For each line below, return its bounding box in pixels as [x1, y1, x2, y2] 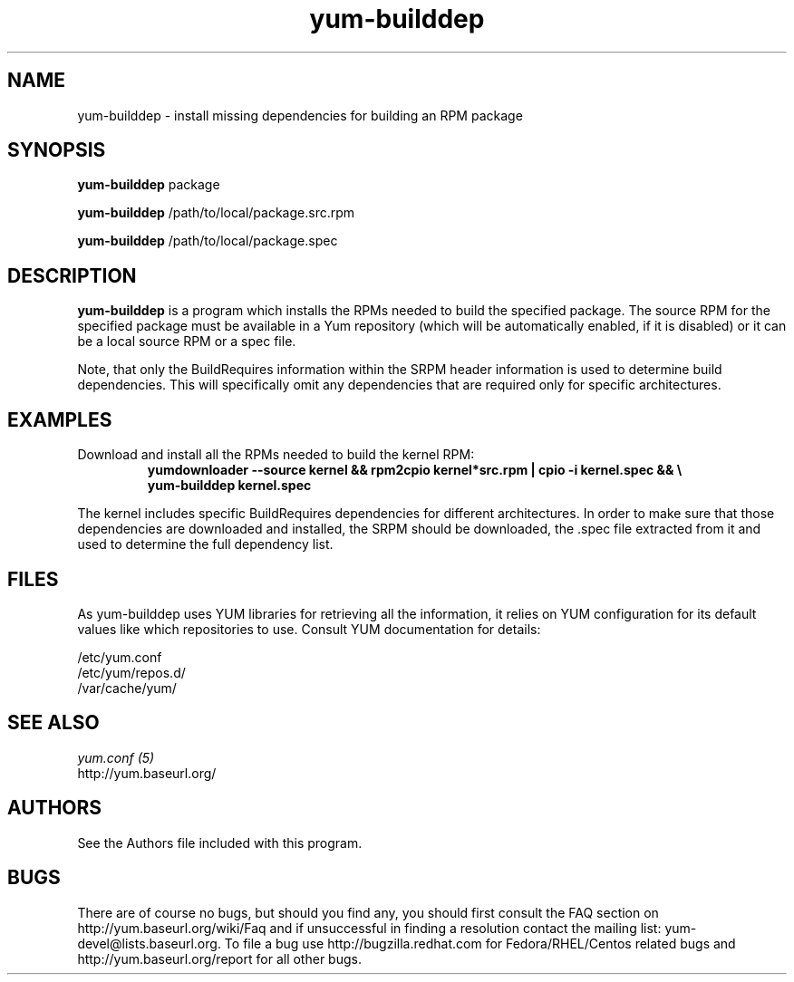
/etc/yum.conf [77, 649, 162, 665]
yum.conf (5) [77, 749, 155, 765]
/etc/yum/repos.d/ [77, 664, 186, 680]
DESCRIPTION [7, 264, 137, 287]
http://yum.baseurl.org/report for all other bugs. [77, 950, 362, 967]
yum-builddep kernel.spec [147, 477, 312, 494]
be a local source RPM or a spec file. [77, 333, 296, 350]
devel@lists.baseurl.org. [77, 935, 221, 951]
